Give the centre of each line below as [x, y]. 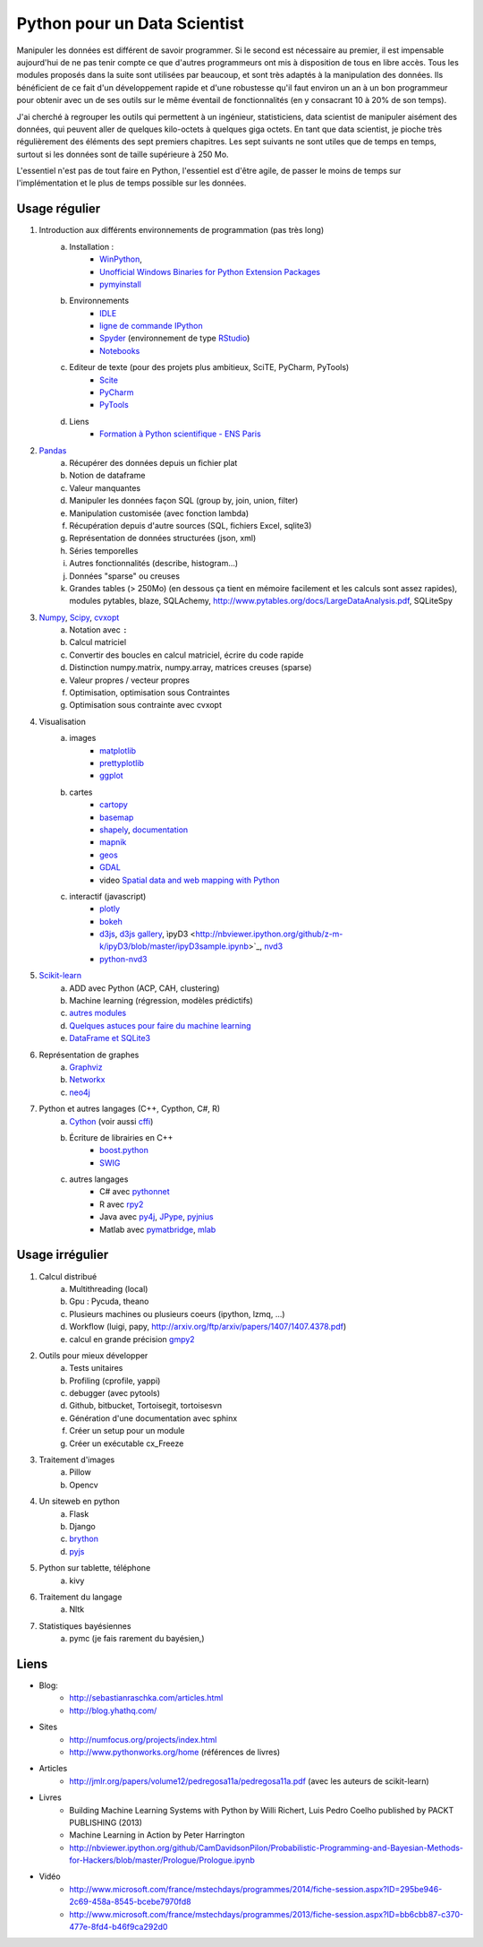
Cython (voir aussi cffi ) [111, 1121]
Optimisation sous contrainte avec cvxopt [146, 705]
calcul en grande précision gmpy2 [132, 1339]
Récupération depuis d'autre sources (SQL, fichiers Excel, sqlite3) [191, 525]
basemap [117, 817]
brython [84, 1539]
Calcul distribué [68, 1276]
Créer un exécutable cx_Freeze [127, 1443]
